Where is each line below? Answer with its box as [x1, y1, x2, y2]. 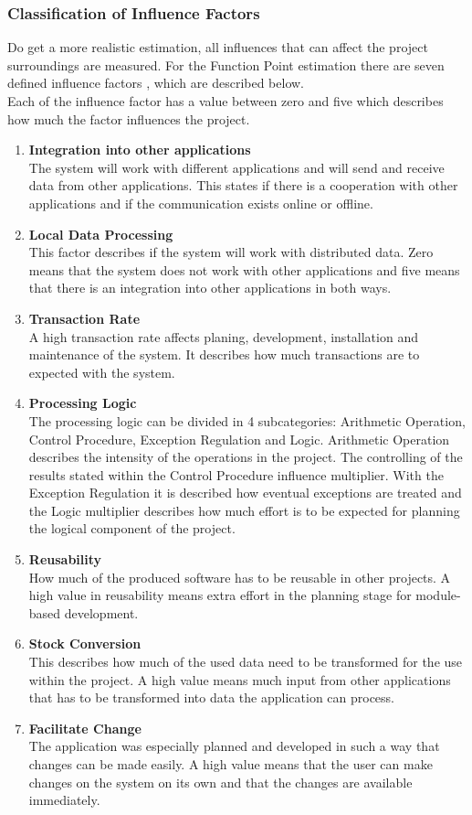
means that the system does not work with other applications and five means [28, 260, 460, 279]
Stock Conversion [28, 634, 142, 653]
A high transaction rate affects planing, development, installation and [28, 327, 418, 346]
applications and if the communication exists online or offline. [28, 193, 373, 212]
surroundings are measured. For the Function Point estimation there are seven [7, 55, 445, 74]
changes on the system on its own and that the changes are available [28, 772, 413, 791]
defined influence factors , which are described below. [7, 73, 305, 92]
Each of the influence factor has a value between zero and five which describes [7, 91, 444, 110]
